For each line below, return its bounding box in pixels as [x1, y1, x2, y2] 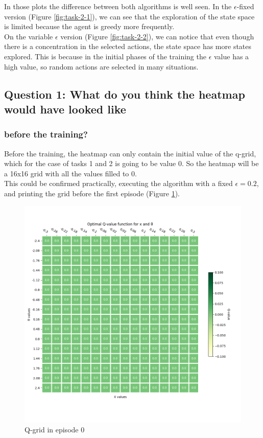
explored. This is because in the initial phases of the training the [4, 51, 206, 61]
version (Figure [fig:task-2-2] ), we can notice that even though [60, 31, 254, 41]
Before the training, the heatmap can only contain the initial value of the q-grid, [4, 148, 256, 158]
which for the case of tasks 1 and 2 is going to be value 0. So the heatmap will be [4, 158, 259, 169]
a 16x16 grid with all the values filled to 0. [4, 168, 137, 178]
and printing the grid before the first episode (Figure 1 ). [4, 188, 180, 198]
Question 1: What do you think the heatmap [4, 86, 245, 102]
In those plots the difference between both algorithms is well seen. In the [4, 1, 232, 11]
